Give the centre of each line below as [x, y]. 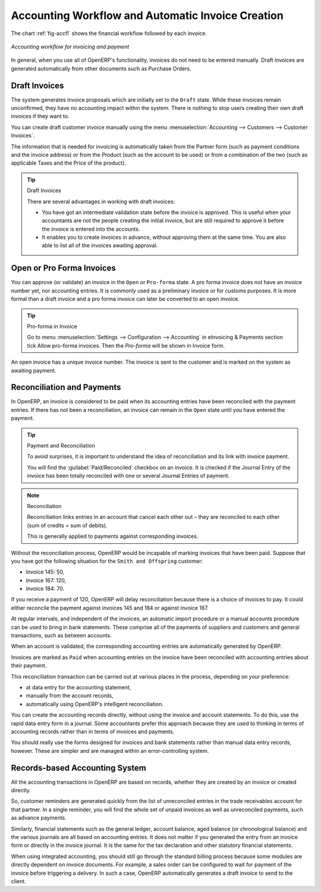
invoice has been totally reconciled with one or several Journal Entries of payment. [128, 476]
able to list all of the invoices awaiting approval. [100, 245]
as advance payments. [39, 818]
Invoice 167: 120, [46, 580]
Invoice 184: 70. [45, 589]
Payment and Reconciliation [61, 445]
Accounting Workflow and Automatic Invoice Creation [147, 15]
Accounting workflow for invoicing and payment [70, 46]
